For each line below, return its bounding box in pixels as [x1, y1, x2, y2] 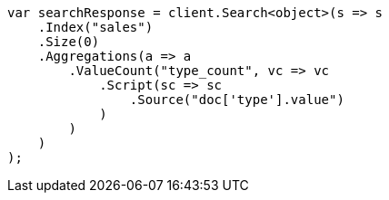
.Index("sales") [37, 20, 154, 34]
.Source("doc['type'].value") [129, 92, 344, 107]
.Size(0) [37, 34, 100, 49]
